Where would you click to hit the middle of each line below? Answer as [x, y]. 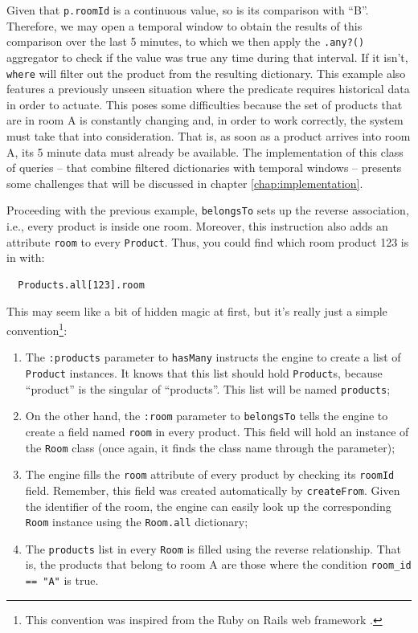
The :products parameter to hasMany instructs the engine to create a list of [213, 357]
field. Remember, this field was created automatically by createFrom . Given [213, 490]
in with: [26, 257]
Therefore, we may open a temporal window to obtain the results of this [184, 25]
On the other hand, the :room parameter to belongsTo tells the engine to [207, 416]
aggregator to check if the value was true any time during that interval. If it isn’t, [207, 57]
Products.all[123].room [81, 285]
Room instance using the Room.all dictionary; [137, 522]
